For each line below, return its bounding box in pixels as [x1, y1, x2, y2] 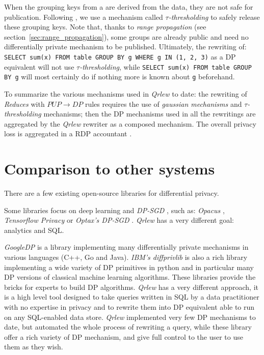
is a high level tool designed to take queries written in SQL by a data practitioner [4, 291, 259, 302]
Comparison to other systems [4, 158, 215, 179]
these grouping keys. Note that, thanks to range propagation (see [4, 21, 206, 32]
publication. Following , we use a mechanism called [4, 11, 163, 22]
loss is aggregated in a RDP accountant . [4, 128, 132, 139]
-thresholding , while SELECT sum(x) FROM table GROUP [80, 61, 252, 72]
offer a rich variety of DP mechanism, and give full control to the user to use [4, 331, 243, 342]
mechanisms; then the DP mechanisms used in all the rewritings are [43, 108, 256, 119]
